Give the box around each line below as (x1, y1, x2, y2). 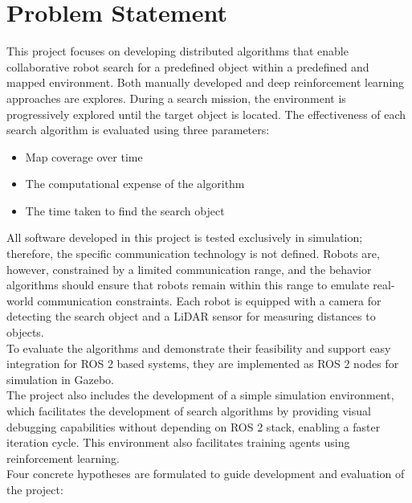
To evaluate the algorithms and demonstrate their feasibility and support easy (6, 339, 391, 356)
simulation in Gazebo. (6, 370, 114, 387)
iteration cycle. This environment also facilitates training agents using (6, 434, 350, 451)
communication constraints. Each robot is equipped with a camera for (37, 292, 381, 309)
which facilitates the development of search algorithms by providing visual (6, 403, 371, 419)
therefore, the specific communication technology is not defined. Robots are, (6, 245, 380, 262)
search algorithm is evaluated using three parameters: (6, 121, 270, 138)
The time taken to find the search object (25, 202, 225, 219)
